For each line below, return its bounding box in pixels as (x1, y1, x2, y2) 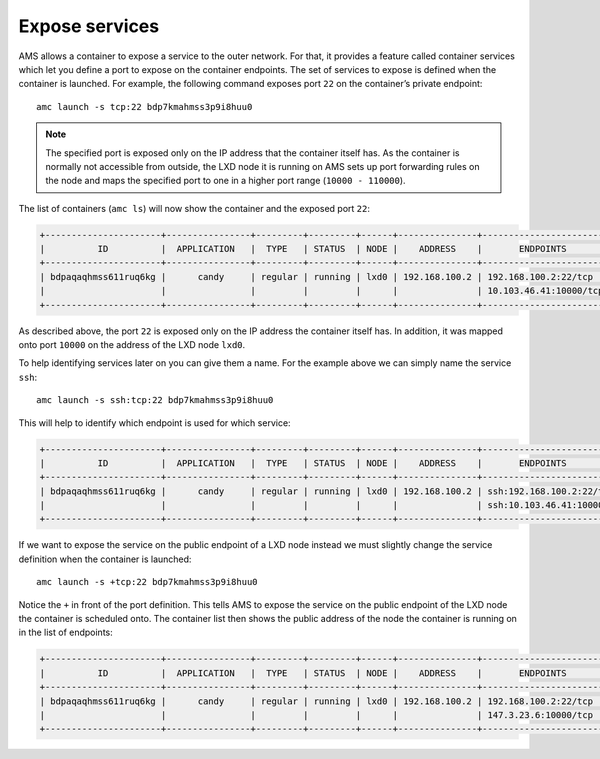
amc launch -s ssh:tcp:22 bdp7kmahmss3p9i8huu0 (36, 395, 274, 406)
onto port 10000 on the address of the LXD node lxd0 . (18, 338, 246, 350)
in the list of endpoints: (18, 626, 114, 639)
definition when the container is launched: (18, 553, 192, 565)
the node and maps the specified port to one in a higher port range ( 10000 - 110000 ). (45, 175, 406, 187)
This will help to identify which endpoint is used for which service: (18, 416, 291, 429)
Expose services (18, 15, 160, 37)
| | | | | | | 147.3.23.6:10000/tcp (39, 709, 594, 720)
